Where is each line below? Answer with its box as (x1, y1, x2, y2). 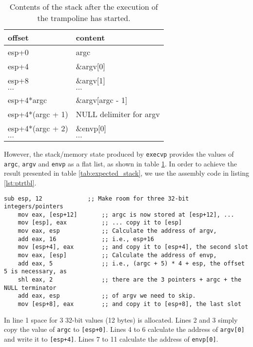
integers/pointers (4, 203, 63, 210)
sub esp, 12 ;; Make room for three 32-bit (4, 195, 189, 202)
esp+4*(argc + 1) (8, 108, 68, 120)
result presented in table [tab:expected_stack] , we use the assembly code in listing (4, 168, 250, 178)
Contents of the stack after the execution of (9, 1, 158, 12)
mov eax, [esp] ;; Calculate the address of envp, (18, 252, 217, 259)
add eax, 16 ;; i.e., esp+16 (18, 235, 154, 243)
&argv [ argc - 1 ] (76, 94, 128, 105)
